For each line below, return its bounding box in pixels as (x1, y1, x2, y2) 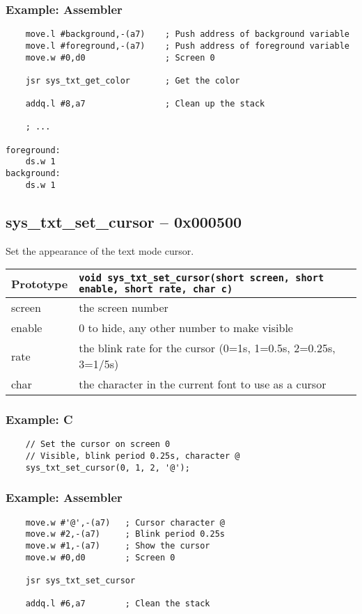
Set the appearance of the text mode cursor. (6, 243, 194, 258)
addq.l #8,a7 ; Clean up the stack (25, 99, 265, 109)
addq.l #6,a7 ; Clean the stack (25, 599, 210, 609)
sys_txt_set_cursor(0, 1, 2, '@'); (25, 462, 190, 473)
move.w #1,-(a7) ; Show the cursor (25, 540, 210, 551)
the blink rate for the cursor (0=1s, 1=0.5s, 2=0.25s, (79, 340, 336, 356)
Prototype (11, 275, 68, 292)
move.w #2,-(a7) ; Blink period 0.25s (25, 529, 225, 540)
